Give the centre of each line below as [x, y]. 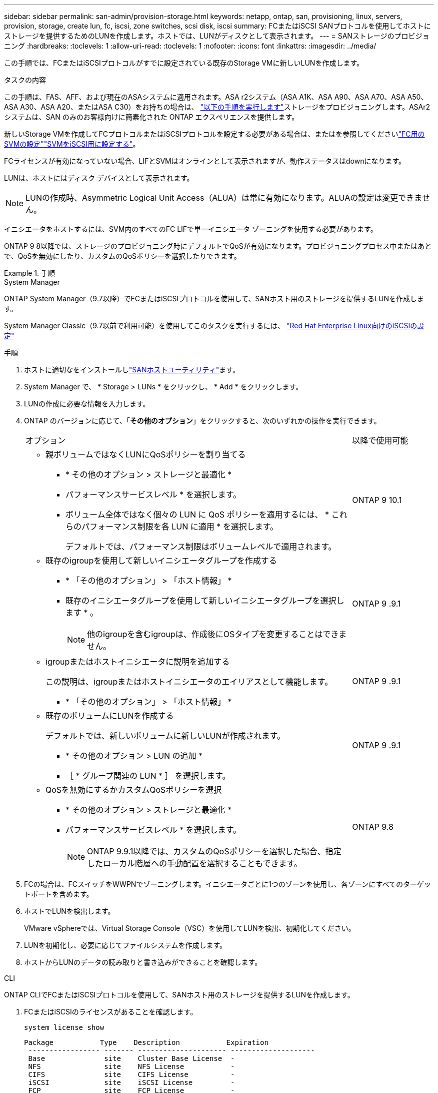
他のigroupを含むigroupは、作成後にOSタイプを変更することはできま [217, 634]
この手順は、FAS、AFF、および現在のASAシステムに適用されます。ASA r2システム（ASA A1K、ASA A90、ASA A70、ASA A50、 [216, 97]
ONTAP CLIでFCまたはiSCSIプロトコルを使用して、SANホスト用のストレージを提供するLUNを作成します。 [179, 995]
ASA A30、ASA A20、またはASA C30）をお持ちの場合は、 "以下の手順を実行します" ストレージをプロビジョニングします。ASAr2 [217, 107]
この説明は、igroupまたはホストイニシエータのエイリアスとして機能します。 [189, 682]
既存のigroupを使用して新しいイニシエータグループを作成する [161, 561]
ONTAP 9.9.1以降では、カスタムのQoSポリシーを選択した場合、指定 [214, 851]
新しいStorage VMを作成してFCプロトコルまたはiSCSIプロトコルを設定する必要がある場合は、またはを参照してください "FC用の [214, 134]
